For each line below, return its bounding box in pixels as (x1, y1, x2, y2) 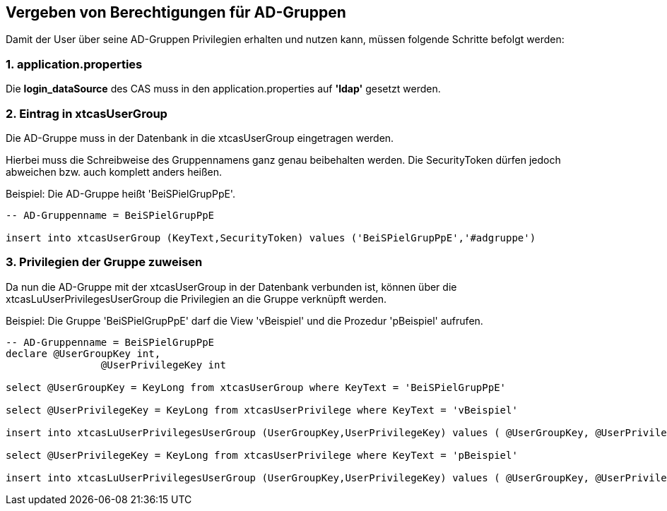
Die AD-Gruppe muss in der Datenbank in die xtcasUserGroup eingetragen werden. (6, 131, 394, 144)
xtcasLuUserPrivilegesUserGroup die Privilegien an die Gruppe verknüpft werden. (6, 292, 387, 305)
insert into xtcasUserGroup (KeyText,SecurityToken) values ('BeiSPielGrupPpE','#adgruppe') (6, 232, 536, 244)
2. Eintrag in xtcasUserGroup (6, 106, 167, 121)
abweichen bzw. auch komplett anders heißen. (6, 165, 223, 178)
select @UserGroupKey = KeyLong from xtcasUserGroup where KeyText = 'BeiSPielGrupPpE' (6, 381, 507, 393)
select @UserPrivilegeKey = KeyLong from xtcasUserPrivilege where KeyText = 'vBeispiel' (6, 404, 518, 416)
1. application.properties (6, 56, 143, 71)
